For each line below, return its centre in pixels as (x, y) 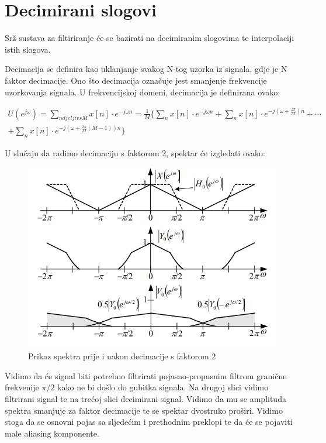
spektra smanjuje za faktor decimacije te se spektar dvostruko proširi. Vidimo (144, 410)
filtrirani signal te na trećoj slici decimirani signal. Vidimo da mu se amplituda (145, 398)
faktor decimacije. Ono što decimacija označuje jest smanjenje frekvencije (136, 80)
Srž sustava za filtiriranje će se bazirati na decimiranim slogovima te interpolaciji (150, 38)
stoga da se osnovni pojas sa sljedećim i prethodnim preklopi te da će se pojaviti (149, 422)
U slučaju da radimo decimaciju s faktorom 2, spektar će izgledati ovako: (135, 152)
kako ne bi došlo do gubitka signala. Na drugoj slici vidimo (163, 387)
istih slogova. (28, 49)
